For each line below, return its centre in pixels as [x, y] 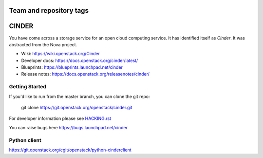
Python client [25, 140]
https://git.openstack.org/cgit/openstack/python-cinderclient [70, 150]
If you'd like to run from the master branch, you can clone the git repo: [79, 96]
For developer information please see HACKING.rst [60, 118]
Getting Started [28, 87]
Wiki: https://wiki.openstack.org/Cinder [60, 54]
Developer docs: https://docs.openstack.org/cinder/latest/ [80, 60]
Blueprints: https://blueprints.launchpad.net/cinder [72, 67]
